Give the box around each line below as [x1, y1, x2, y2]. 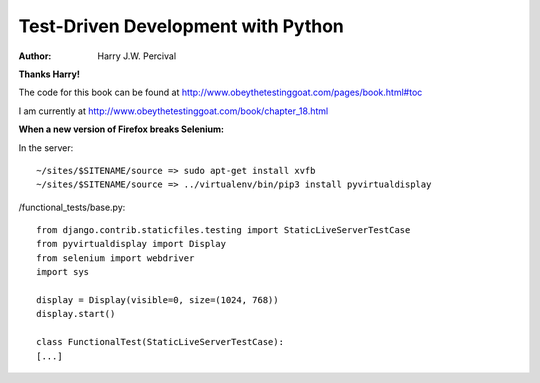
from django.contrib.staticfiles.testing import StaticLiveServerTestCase [36, 225, 411, 236]
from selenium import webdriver [36, 252, 195, 264]
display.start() [36, 308, 116, 320]
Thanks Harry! [18, 68, 80, 80]
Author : [18, 50, 52, 62]
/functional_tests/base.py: [18, 201, 126, 213]
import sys [36, 266, 90, 278]
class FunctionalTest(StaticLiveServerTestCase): [36, 336, 285, 348]
